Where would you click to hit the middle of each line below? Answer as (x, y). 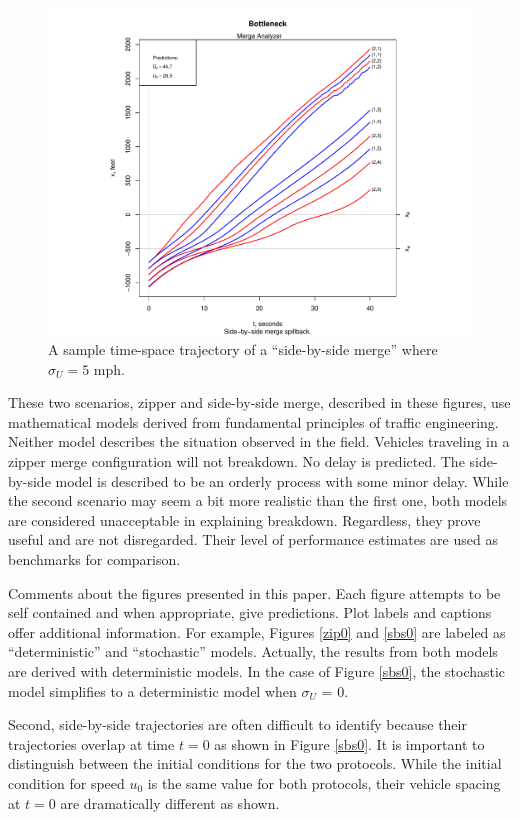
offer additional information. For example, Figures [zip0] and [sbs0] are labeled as (257, 631)
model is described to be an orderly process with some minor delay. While (282, 480)
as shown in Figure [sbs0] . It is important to (349, 743)
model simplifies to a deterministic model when (152, 690)
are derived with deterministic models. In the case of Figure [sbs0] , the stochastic (257, 671)
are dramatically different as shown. (170, 802)
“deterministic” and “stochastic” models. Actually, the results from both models (253, 651)
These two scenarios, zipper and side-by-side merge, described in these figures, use (259, 402)
